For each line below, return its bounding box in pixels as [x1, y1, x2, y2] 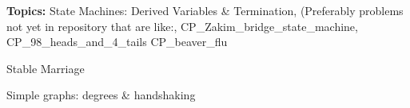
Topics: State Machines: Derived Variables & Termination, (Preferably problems [6, 2, 404, 18]
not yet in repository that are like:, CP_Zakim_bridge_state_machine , [6, 17, 358, 34]
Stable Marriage [6, 60, 85, 76]
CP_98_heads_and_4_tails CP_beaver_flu [6, 33, 228, 50]
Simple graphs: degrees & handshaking [6, 87, 196, 103]
